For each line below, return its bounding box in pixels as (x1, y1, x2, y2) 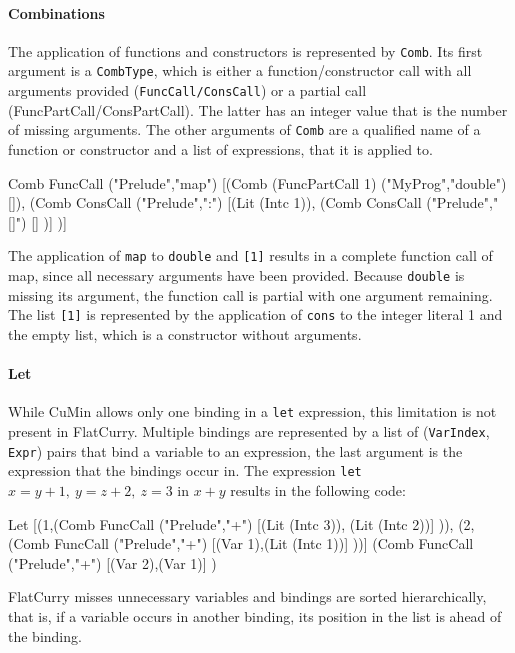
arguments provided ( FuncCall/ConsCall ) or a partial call (8, 80, 367, 101)
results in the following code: (230, 479, 406, 500)
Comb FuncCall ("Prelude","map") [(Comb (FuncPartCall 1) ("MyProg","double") (8, 172, 507, 193)
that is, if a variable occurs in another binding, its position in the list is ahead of (8, 605, 502, 626)
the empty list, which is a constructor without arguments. (8, 323, 362, 344)
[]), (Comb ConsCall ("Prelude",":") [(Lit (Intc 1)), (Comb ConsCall (8, 192, 422, 213)
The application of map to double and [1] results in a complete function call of (8, 245, 493, 266)
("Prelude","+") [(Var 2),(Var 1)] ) (8, 552, 217, 573)
